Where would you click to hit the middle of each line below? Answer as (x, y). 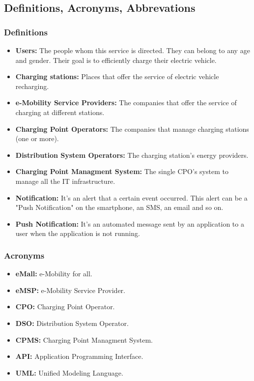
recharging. (32, 86)
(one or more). (37, 138)
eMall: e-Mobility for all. (54, 274)
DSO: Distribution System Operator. (72, 323)
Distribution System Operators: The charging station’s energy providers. (132, 155)
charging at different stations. (60, 112)
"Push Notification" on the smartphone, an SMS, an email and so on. (119, 207)
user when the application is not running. (78, 233)
